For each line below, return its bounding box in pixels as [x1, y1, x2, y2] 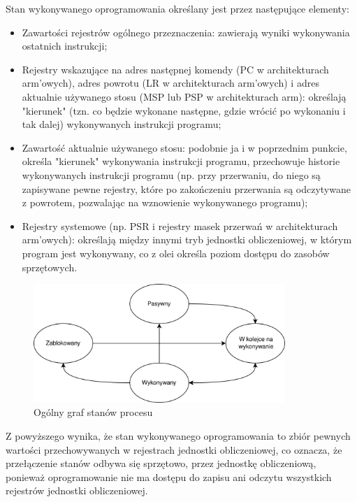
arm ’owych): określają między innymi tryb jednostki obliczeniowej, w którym [22, 232, 352, 247]
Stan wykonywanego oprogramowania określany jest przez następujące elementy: [6, 1, 349, 15]
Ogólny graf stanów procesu [34, 405, 153, 419]
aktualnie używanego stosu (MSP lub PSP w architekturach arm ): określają [22, 89, 347, 103]
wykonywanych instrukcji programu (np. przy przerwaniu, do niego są [22, 167, 321, 182]
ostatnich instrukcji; [22, 38, 108, 53]
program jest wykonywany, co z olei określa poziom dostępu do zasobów [22, 245, 330, 260]
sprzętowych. [22, 259, 78, 274]
